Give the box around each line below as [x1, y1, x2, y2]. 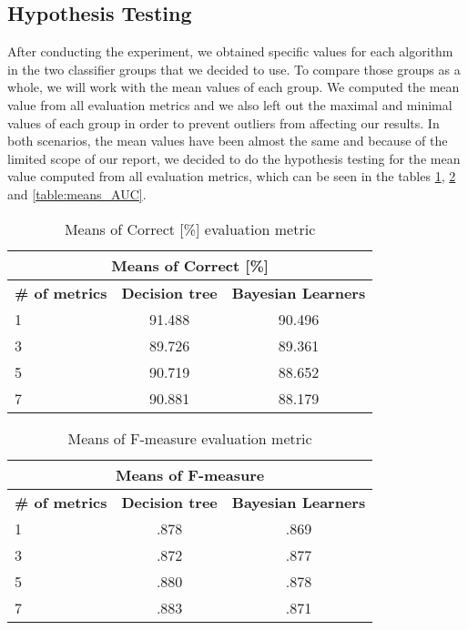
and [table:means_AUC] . [7, 184, 147, 203]
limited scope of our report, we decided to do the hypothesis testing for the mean [7, 148, 461, 168]
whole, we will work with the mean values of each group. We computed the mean [7, 77, 460, 97]
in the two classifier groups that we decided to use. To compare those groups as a [7, 59, 461, 78]
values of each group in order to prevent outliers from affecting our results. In [7, 113, 440, 132]
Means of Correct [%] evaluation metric [64, 218, 316, 239]
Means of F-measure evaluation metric [67, 427, 312, 449]
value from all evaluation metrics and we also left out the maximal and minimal [7, 95, 453, 114]
